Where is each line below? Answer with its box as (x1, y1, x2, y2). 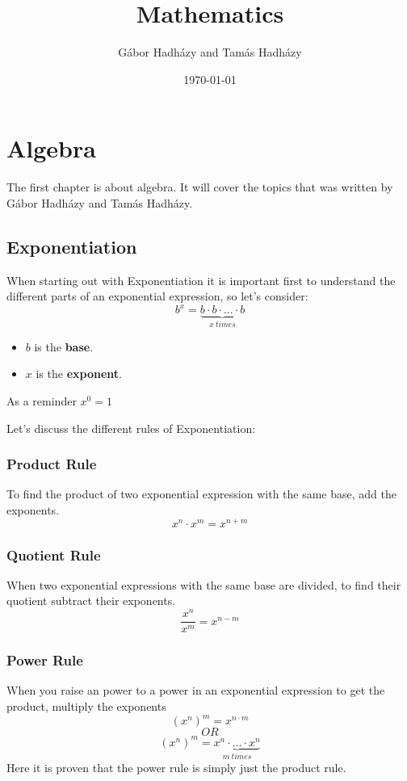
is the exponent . (36, 365, 122, 382)
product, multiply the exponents (6, 697, 166, 714)
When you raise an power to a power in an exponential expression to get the (6, 682, 385, 699)
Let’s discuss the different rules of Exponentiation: (6, 419, 256, 436)
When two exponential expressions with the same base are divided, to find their (6, 576, 401, 593)
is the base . (34, 338, 94, 355)
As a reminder (6, 392, 77, 409)
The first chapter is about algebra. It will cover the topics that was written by (6, 178, 393, 195)
